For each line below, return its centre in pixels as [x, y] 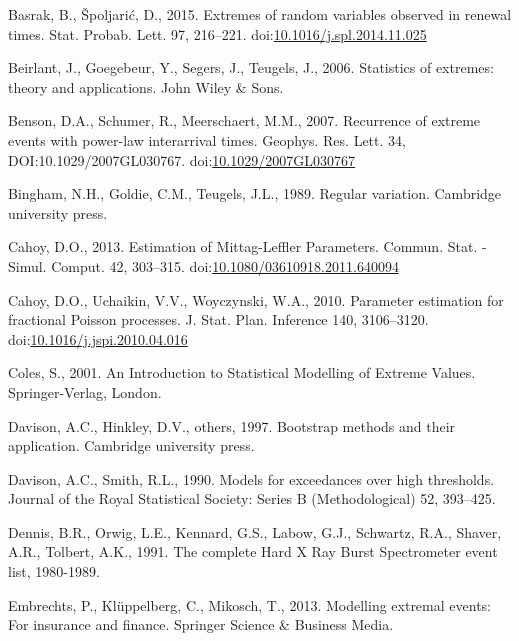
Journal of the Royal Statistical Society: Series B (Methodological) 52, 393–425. [252, 498]
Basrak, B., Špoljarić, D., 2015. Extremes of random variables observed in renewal [260, 14]
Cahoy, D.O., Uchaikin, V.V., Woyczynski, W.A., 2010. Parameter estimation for [256, 299]
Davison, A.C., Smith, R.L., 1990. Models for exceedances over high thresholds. [251, 478]
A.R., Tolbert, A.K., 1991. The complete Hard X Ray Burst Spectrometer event [253, 551]
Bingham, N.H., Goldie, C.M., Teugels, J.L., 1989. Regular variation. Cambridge [255, 193]
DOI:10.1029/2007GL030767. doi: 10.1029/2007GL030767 [181, 159]
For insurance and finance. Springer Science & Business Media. [201, 624]
